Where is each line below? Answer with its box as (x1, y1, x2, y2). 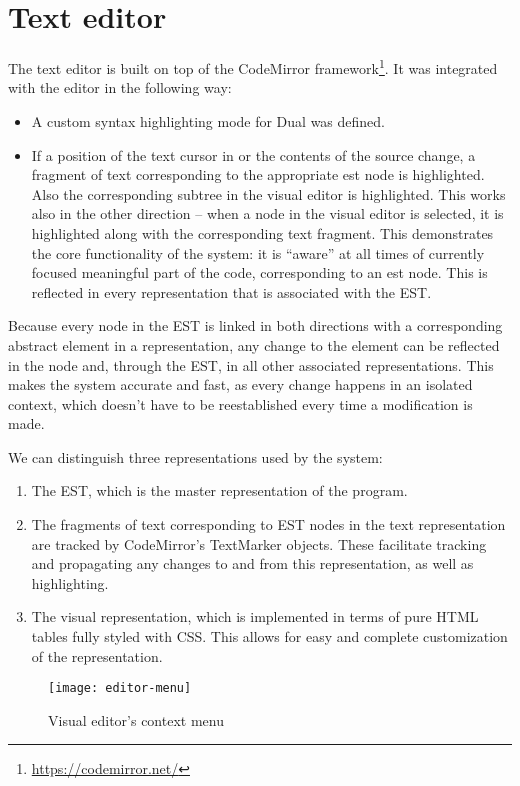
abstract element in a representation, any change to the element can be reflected (8, 334, 500, 355)
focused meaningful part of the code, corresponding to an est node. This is (31, 262, 488, 283)
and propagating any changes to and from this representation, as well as (31, 553, 474, 574)
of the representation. (31, 645, 163, 666)
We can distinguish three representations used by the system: (8, 446, 383, 467)
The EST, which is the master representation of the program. (31, 480, 408, 501)
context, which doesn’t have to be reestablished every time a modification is (8, 393, 473, 414)
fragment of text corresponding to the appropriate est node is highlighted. (31, 164, 485, 185)
